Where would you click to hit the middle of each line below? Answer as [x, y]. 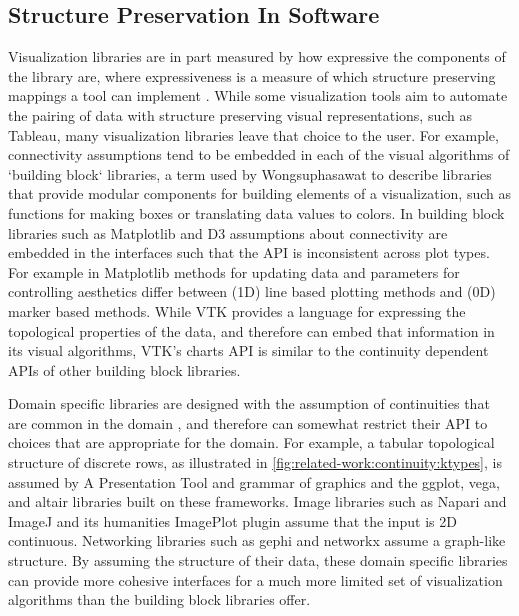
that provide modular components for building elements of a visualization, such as [259, 193]
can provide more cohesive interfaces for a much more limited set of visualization [255, 579]
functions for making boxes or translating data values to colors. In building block [256, 212]
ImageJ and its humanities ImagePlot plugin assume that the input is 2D [232, 520]
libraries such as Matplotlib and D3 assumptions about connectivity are [228, 232]
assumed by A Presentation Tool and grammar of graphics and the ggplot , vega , [254, 481]
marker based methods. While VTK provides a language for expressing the [237, 310]
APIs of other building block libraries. [124, 369]
